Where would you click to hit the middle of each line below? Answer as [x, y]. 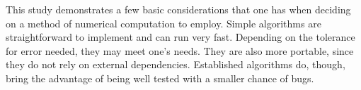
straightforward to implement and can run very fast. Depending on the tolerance [180, 37]
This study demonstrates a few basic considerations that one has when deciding [178, 9]
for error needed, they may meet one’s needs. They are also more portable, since [180, 50]
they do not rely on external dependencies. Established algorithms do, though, [176, 64]
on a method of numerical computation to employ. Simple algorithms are [164, 23]
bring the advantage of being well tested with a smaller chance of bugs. [160, 78]
